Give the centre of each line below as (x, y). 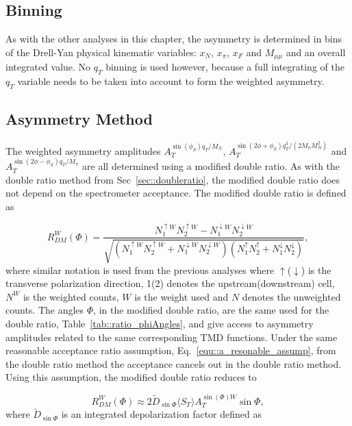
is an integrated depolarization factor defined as (161, 414)
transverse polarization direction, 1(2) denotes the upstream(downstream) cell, (170, 283)
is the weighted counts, (71, 296)
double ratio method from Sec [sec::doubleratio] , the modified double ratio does (173, 179)
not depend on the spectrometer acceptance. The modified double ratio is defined (176, 193)
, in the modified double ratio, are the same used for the (211, 310)
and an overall (316, 52)
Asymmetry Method (79, 119)
